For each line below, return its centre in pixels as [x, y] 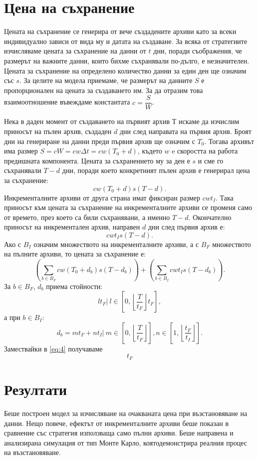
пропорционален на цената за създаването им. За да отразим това [104, 90]
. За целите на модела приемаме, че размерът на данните [106, 80]
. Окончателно [210, 217]
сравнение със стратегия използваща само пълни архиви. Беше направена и [119, 433]
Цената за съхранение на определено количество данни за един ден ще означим [125, 70]
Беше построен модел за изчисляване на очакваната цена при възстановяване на [126, 413]
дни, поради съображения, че [198, 51]
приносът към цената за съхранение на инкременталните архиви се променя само [128, 207]
